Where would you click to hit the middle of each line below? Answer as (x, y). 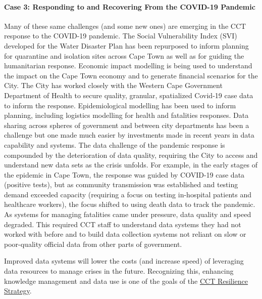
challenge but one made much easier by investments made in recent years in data (129, 135)
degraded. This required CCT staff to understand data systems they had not (123, 224)
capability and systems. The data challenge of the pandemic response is (115, 144)
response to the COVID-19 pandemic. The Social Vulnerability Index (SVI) (121, 36)
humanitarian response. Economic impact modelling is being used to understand (128, 66)
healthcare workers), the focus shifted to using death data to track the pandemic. (130, 204)
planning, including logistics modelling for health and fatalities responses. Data (126, 115)
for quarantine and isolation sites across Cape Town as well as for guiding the (124, 55)
